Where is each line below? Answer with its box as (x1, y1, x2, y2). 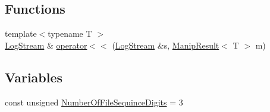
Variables (5, 68, 63, 86)
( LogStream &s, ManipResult (112, 39, 219, 51)
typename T (48, 27, 92, 40)
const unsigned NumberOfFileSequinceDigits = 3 (5, 95, 183, 108)
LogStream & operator (5, 39, 87, 51)
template (5, 27, 37, 40)
